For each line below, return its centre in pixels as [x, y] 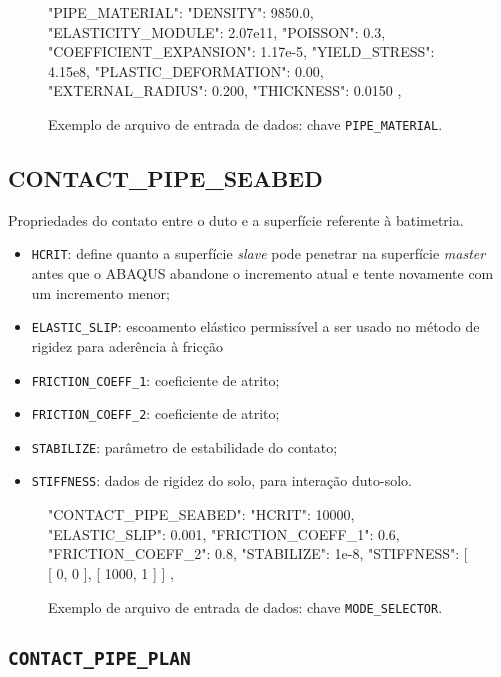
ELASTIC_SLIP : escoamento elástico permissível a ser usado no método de [255, 326]
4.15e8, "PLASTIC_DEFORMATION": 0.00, [186, 70]
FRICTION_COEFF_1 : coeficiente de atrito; [155, 379]
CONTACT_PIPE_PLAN [99, 658]
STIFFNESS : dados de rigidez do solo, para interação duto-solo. [221, 480]
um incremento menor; [100, 292]
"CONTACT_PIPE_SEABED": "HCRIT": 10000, [201, 514]
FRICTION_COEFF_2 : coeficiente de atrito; [155, 413]
